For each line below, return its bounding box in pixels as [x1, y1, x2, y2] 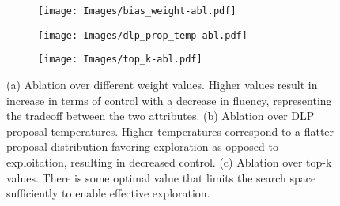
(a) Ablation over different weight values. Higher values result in [6, 76, 318, 92]
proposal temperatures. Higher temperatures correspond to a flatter [6, 122, 334, 139]
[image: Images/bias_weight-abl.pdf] [38, 6, 236, 17]
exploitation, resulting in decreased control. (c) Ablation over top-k [6, 153, 332, 170]
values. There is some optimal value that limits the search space [6, 169, 316, 185]
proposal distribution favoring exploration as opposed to [6, 138, 278, 155]
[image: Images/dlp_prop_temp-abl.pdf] [38, 29, 247, 41]
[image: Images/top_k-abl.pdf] [38, 54, 202, 66]
